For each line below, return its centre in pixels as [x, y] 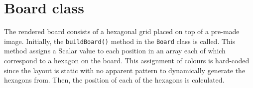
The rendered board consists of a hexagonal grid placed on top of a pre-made [122, 31]
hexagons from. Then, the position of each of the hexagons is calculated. [114, 80]
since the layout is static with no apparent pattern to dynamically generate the [125, 70]
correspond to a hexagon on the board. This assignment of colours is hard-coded [127, 60]
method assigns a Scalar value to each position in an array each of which [115, 51]
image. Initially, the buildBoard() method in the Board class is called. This [120, 41]
